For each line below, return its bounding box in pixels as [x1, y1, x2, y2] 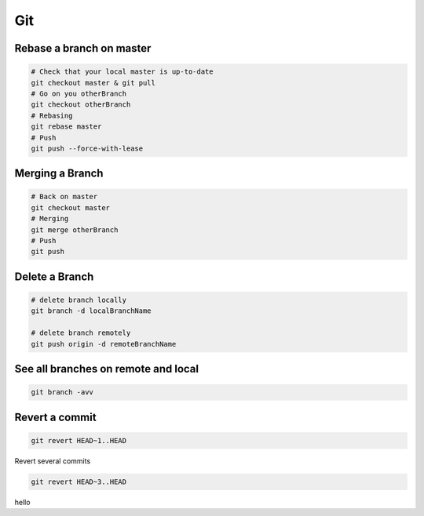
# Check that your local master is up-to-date [31, 67, 214, 76]
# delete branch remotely [31, 329, 131, 337]
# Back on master [31, 192, 98, 202]
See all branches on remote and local [14, 362, 199, 376]
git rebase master [31, 122, 102, 131]
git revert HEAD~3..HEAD [31, 477, 127, 486]
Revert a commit [14, 410, 97, 423]
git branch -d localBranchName [31, 307, 152, 315]
